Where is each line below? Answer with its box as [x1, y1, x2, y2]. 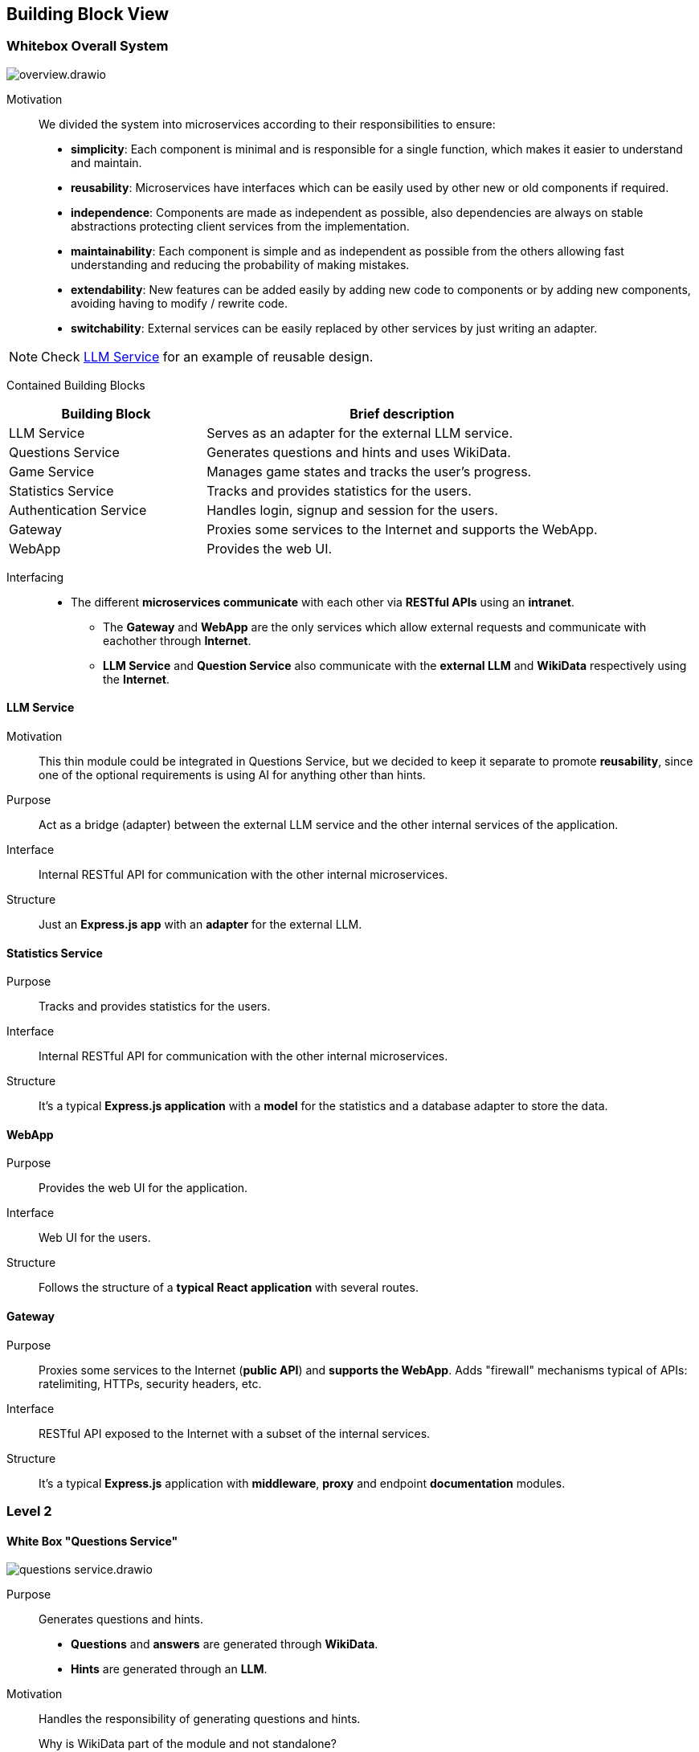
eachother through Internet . [103, 633, 251, 647]
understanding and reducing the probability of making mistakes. [71, 257, 410, 272]
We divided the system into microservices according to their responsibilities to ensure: [39, 116, 496, 131]
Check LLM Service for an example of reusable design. [41, 348, 374, 365]
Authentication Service [9, 501, 147, 518]
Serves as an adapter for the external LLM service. [206, 424, 513, 441]
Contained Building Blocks [6, 378, 145, 392]
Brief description [349, 405, 455, 422]
